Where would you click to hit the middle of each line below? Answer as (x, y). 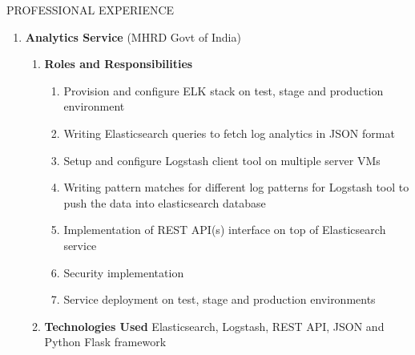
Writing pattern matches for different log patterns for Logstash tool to (236, 187)
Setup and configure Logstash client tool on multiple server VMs (222, 160)
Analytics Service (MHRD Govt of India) (133, 36)
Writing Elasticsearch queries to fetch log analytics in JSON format (229, 133)
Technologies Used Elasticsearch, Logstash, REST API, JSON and (214, 326)
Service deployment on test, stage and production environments (220, 299)
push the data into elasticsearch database (165, 202)
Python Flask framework (105, 342)
